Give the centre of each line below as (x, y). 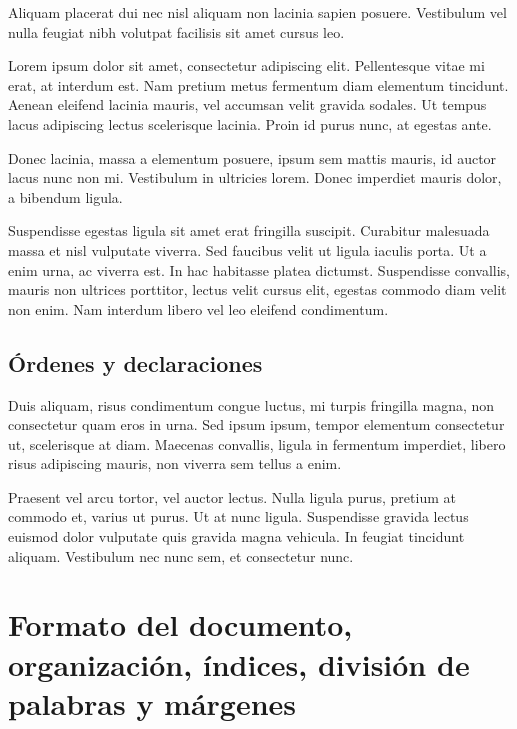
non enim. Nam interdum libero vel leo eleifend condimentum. (198, 308)
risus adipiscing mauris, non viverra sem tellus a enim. (175, 463)
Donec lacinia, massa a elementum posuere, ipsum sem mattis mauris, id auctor (252, 157)
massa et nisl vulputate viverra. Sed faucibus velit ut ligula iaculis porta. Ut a (247, 249)
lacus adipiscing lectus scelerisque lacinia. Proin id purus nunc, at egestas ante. (250, 123)
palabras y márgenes (152, 702)
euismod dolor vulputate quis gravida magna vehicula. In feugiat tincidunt (236, 536)
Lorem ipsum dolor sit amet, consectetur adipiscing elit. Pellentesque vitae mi (246, 65)
